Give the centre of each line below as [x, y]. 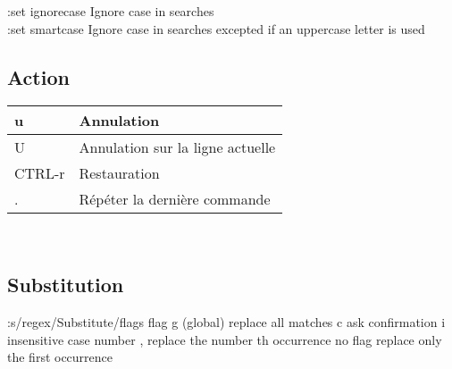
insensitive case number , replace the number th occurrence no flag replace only [225, 339]
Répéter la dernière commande [175, 199]
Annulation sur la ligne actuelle [177, 147]
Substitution [66, 285]
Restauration [119, 173]
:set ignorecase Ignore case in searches [111, 11]
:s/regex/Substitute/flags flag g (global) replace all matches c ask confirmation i [226, 322]
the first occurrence [60, 357]
